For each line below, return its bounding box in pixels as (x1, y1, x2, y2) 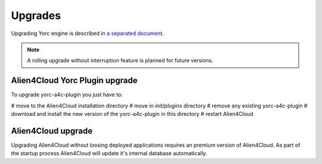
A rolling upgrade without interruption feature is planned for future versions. (27, 57, 213, 64)
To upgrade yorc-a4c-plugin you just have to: (11, 91, 123, 98)
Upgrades (11, 9, 61, 22)
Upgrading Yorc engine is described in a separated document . (11, 30, 164, 37)
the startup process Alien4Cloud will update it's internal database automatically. (11, 150, 208, 157)
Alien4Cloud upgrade (11, 125, 93, 136)
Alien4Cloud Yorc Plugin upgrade (11, 75, 138, 86)
